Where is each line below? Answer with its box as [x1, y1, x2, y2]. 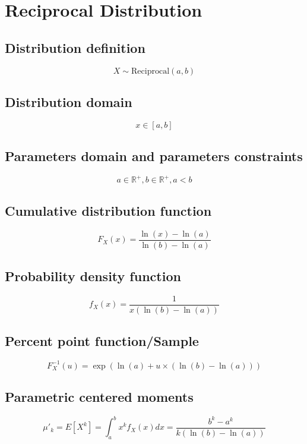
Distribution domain [5, 92, 132, 111]
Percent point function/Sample [5, 332, 199, 350]
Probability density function [5, 267, 181, 285]
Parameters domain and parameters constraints [5, 147, 303, 165]
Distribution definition [5, 38, 145, 56]
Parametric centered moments [5, 388, 194, 406]
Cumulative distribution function [5, 201, 212, 219]
